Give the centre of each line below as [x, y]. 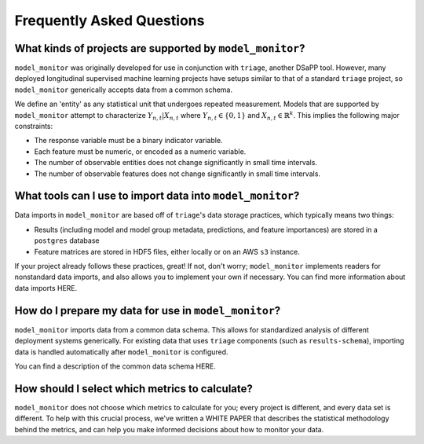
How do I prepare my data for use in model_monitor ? [148, 310]
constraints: [34, 127]
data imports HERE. [46, 288]
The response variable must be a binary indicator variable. [128, 141]
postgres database [67, 240]
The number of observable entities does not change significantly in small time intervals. [176, 163]
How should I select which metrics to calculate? [133, 389]
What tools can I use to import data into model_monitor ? [157, 196]
